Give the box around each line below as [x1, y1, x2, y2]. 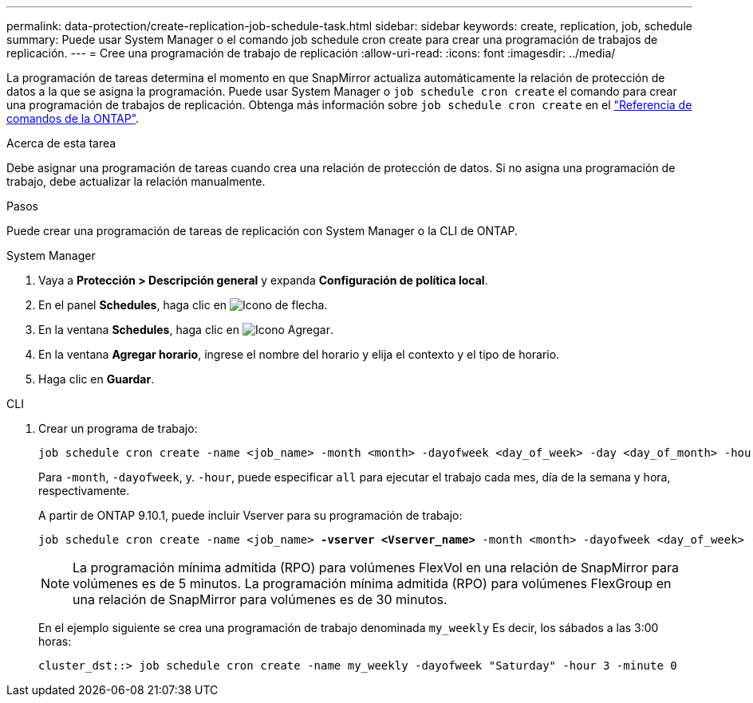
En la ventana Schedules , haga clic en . [38, 323, 333, 336]
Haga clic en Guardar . [38, 372, 155, 386]
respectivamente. [38, 484, 130, 497]
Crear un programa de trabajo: [38, 422, 198, 435]
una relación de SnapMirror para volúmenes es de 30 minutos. [73, 591, 447, 607]
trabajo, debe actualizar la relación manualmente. [6, 175, 266, 188]
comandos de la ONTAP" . [6, 112, 140, 125]
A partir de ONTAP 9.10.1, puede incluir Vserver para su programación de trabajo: [38, 509, 463, 522]
